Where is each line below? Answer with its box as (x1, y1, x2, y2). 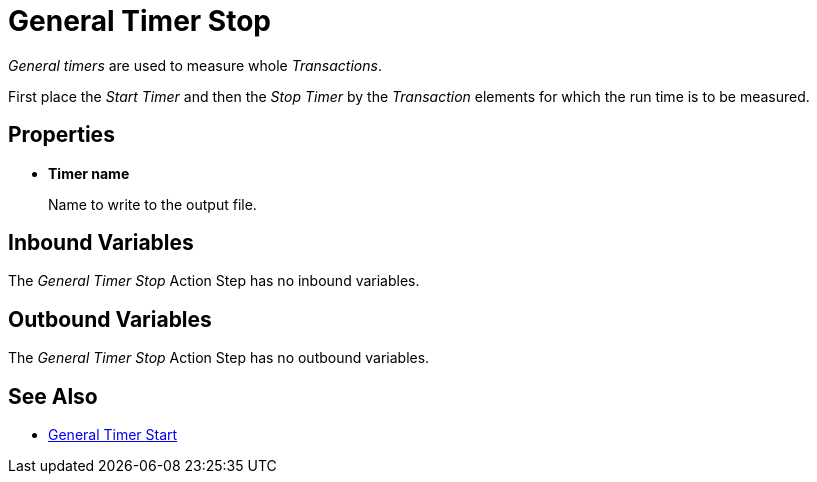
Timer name (48, 164, 130, 182)
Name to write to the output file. (48, 195, 257, 213)
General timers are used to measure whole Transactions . (8, 56, 382, 74)
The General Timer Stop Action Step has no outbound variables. (8, 349, 430, 367)
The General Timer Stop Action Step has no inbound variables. (8, 272, 420, 290)
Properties (8, 122, 115, 148)
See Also (8, 383, 98, 409)
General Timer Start (48, 426, 178, 444)
